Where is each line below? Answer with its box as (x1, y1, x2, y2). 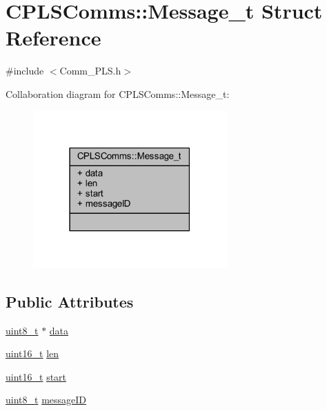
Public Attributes (6, 290, 134, 312)
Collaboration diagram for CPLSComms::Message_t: (6, 86, 230, 101)
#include (6, 63, 44, 78)
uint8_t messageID (6, 392, 87, 407)
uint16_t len (6, 346, 59, 361)
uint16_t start (6, 369, 67, 383)
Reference (6, 23, 101, 52)
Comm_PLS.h (59, 63, 121, 78)
